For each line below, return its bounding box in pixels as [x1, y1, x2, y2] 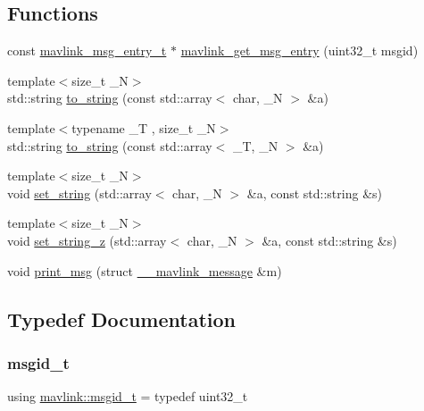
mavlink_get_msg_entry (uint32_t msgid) [180, 41, 419, 60]
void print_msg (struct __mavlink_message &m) [7, 261, 282, 280]
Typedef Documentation [7, 305, 236, 332]
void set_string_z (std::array [7, 231, 167, 249]
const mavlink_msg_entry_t [7, 41, 167, 60]
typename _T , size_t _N [71, 118, 216, 137]
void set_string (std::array [7, 183, 152, 202]
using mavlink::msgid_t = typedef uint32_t [7, 387, 248, 406]
